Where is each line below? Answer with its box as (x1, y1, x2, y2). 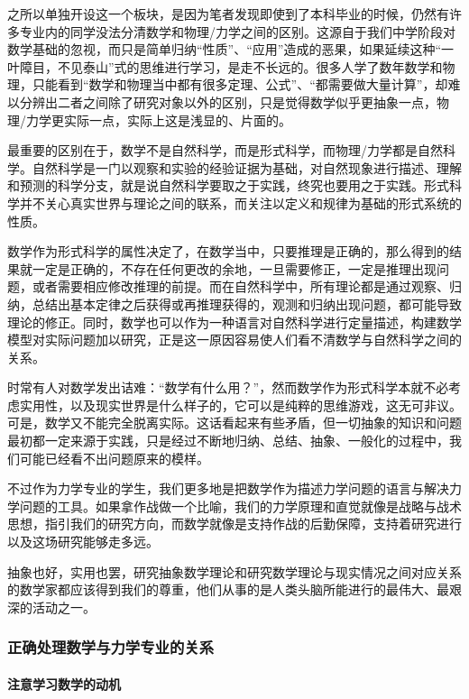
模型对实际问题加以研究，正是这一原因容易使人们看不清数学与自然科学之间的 (7, 330, 462, 349)
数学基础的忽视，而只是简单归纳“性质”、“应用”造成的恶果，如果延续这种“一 (7, 40, 455, 59)
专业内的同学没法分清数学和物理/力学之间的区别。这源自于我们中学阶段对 (19, 22, 455, 41)
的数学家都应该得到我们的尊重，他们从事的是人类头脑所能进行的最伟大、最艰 (7, 580, 462, 599)
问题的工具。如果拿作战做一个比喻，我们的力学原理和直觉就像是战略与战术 (19, 496, 462, 515)
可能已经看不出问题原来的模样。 (19, 448, 209, 467)
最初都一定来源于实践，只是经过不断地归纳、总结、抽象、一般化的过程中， (7, 431, 449, 450)
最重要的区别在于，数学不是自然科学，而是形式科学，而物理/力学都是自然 (7, 141, 443, 160)
